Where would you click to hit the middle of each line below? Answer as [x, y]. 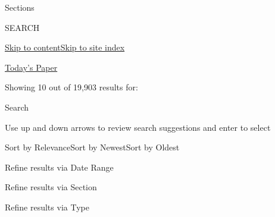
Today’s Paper [31, 67]
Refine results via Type [47, 207]
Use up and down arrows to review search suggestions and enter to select [138, 127]
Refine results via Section [51, 187]
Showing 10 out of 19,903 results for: [71, 87]
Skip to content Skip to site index [65, 47]
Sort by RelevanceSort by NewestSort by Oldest [92, 147]
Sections [20, 7]
